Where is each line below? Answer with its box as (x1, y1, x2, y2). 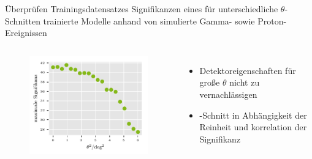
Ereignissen (5, 26, 47, 39)
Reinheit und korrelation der (199, 120, 307, 133)
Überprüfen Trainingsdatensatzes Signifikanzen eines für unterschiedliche (5, 2, 278, 15)
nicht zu (229, 76, 260, 89)
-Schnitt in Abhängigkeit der (199, 108, 307, 121)
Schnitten (5, 14, 40, 27)
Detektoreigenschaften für (199, 64, 296, 76)
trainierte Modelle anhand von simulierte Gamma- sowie (43, 14, 255, 27)
